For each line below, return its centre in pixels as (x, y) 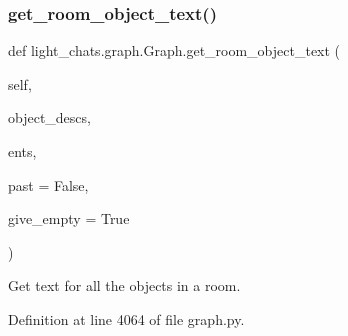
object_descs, (49, 117)
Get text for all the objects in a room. (124, 285)
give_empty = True (69, 218)
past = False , (48, 184)
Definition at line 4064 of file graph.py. (126, 318)
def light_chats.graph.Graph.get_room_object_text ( (174, 50)
